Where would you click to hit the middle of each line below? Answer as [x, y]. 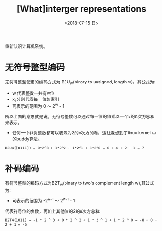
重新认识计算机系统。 [26, 46]
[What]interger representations [81, 9]
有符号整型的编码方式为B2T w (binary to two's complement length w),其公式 [80, 184]
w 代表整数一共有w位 [33, 93]
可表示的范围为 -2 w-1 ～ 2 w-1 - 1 [43, 200]
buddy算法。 [29, 139]
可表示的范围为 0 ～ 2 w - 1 [38, 106]
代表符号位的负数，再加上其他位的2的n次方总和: [53, 211]
